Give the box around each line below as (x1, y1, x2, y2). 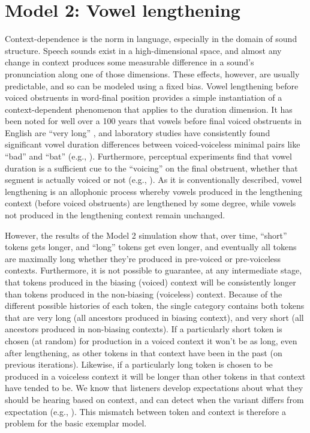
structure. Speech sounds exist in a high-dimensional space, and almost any (5, 44, 282, 56)
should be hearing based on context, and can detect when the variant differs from (5, 393, 304, 405)
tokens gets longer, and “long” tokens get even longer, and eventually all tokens (5, 240, 297, 253)
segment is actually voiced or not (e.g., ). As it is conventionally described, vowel (5, 173, 302, 186)
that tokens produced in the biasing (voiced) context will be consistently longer (5, 276, 296, 288)
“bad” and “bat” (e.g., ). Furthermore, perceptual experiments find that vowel (5, 150, 292, 163)
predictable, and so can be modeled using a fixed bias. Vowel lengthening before (5, 79, 299, 92)
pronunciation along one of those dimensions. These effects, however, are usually (5, 67, 300, 80)
